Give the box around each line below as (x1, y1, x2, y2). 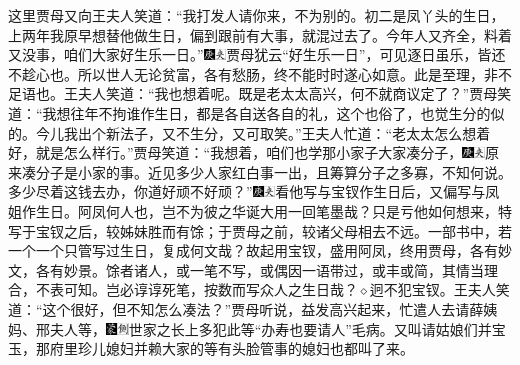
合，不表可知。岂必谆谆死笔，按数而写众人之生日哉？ (8, 279, 358, 300)
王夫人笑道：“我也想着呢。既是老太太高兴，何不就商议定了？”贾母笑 (64, 83, 512, 104)
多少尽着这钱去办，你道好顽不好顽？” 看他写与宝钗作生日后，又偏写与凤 (8, 181, 500, 202)
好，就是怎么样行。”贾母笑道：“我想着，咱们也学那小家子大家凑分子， (8, 142, 463, 163)
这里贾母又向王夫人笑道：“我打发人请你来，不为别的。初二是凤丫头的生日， (8, 5, 505, 25)
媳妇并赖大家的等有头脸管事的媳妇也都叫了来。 (105, 338, 414, 359)
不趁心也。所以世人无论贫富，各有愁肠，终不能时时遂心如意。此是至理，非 (8, 63, 498, 84)
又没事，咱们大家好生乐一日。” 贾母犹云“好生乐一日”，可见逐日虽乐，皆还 (8, 44, 506, 65)
